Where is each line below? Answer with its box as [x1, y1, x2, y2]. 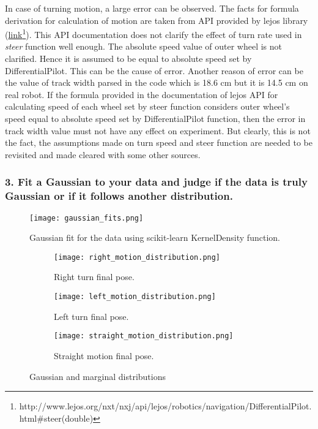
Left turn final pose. [54, 309, 129, 322]
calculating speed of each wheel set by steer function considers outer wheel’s [5, 100, 290, 113]
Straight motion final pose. [54, 349, 154, 362]
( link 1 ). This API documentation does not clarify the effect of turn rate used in [5, 26, 302, 40]
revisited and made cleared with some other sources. [5, 148, 201, 161]
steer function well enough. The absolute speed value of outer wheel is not [5, 40, 282, 53]
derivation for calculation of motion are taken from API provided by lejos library [5, 13, 308, 26]
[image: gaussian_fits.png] [29, 213, 144, 222]
